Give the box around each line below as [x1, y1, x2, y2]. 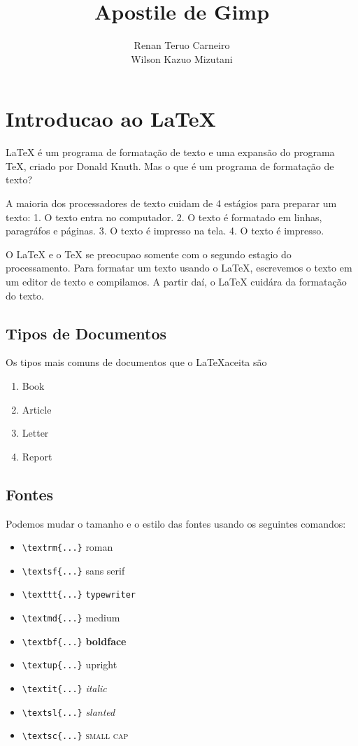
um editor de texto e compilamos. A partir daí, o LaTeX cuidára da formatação [6, 274, 347, 288]
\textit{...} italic [22, 681, 107, 696]
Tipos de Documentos [6, 322, 167, 344]
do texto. [6, 288, 44, 302]
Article [22, 402, 52, 416]
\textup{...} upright [22, 657, 117, 672]
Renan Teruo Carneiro [134, 38, 230, 52]
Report [22, 449, 52, 463]
